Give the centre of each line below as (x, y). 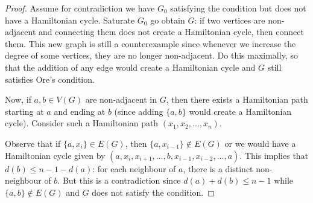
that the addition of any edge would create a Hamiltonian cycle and (130, 67)
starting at (24, 111)
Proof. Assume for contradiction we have (80, 8)
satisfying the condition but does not (238, 8)
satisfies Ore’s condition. (50, 79)
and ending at (80, 111)
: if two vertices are (230, 20)
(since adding (139, 111)
